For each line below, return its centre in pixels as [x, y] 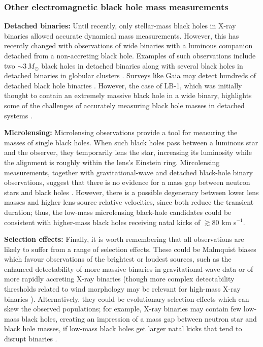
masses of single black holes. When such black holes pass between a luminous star [131, 142]
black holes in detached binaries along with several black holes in [142, 65]
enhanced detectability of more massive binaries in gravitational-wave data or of [129, 269]
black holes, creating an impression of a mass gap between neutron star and [139, 318]
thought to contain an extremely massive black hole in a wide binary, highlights [128, 95]
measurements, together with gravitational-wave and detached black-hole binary [128, 172]
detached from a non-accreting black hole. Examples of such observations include [130, 55]
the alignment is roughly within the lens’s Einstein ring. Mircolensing [112, 162]
